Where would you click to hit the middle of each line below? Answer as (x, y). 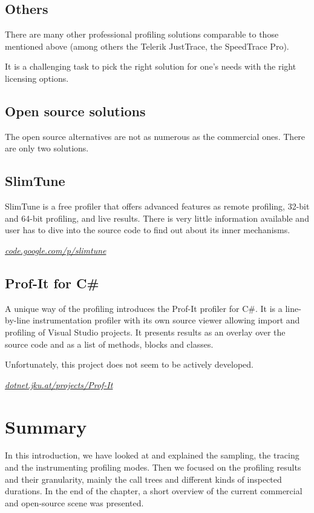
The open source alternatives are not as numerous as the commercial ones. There (155, 136)
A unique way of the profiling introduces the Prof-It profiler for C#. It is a (144, 308)
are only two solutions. (47, 148)
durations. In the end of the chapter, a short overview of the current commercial (154, 491)
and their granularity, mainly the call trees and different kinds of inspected (143, 479)
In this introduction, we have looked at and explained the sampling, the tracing (152, 455)
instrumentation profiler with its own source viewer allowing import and (166, 320)
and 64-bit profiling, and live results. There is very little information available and (157, 218)
